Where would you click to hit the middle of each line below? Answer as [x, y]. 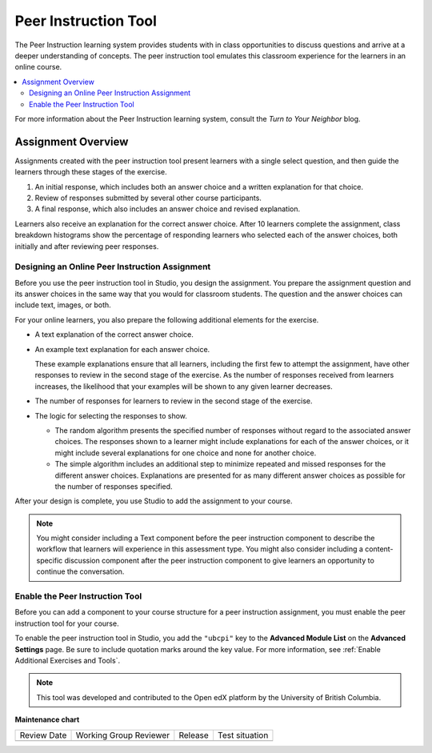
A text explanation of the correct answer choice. [114, 334]
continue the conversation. [80, 571]
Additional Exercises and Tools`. [67, 660]
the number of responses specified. [114, 486]
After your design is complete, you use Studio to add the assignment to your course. [154, 501]
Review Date [43, 735]
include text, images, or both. [63, 305]
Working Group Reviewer [123, 735]
